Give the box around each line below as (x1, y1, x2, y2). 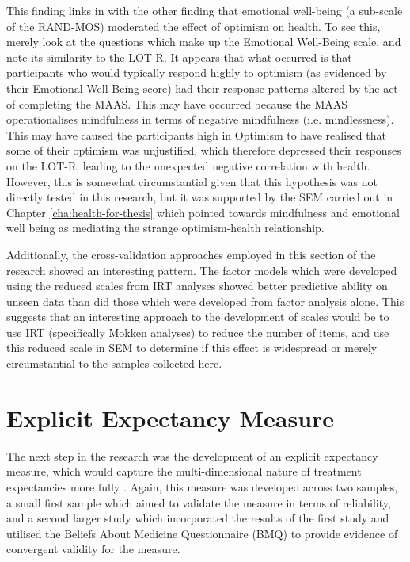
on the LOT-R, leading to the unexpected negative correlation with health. (6, 157, 370, 174)
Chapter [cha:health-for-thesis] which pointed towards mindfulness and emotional (6, 204, 400, 220)
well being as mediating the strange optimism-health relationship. (6, 220, 325, 236)
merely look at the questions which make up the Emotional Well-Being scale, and (6, 33, 401, 50)
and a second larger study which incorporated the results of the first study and (6, 510, 389, 526)
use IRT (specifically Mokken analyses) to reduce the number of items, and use (6, 323, 389, 340)
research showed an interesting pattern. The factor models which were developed (6, 262, 397, 278)
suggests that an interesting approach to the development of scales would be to (6, 308, 389, 325)
